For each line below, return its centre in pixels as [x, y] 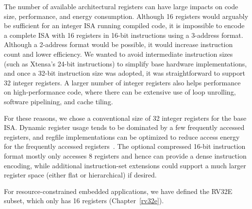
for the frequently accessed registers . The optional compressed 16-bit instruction [125, 146]
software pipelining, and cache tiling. [59, 101]
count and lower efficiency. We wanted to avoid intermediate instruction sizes [118, 54]
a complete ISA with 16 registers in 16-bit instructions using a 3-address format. [124, 35]
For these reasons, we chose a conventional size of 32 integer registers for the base [125, 118]
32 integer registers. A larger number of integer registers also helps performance [122, 82]
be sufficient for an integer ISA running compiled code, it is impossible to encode [124, 25]
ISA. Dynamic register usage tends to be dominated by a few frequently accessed [124, 127]
